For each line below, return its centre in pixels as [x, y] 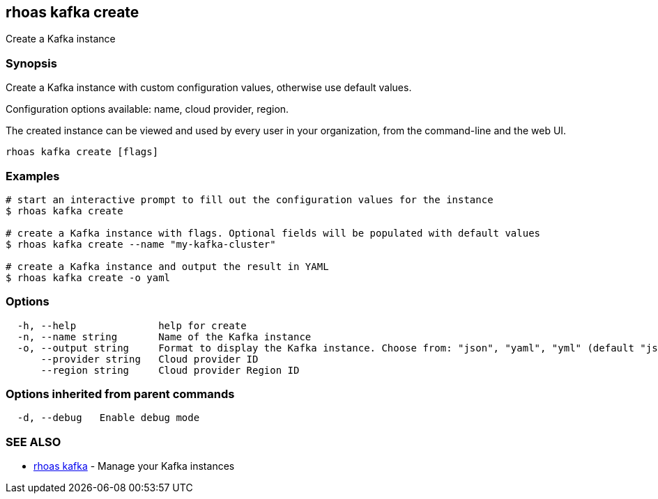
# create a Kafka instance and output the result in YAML [167, 266]
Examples [33, 176]
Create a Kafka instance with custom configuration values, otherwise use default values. [209, 88]
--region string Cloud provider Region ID [170, 370]
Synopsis [31, 63]
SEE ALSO [33, 442]
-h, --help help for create [132, 325]
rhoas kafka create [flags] [82, 152]
